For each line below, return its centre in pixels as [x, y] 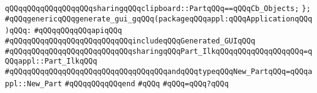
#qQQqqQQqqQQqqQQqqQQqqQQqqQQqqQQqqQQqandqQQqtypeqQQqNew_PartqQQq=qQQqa [159, 71]
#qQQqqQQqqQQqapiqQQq [78, 31]
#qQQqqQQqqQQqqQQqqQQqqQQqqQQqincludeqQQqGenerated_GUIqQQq [130, 41]
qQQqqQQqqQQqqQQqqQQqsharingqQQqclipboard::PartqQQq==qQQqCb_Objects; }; [158, 9]
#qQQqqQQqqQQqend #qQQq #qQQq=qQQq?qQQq [147, 84]
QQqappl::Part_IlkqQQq [51, 61]
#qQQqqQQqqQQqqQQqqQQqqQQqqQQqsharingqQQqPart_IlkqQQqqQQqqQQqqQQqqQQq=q [159, 51]
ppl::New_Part [34, 84]
